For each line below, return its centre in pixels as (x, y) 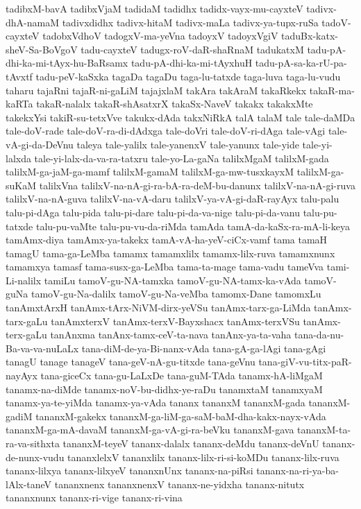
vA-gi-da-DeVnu (40, 144)
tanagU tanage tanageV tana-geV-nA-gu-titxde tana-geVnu (131, 362)
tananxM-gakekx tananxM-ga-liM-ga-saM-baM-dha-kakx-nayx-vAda (181, 416)
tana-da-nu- (319, 335)
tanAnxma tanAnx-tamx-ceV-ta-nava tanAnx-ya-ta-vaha (171, 335)
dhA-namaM (33, 22)
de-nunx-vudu (35, 457)
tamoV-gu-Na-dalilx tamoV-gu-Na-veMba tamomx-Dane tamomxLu (176, 294)
